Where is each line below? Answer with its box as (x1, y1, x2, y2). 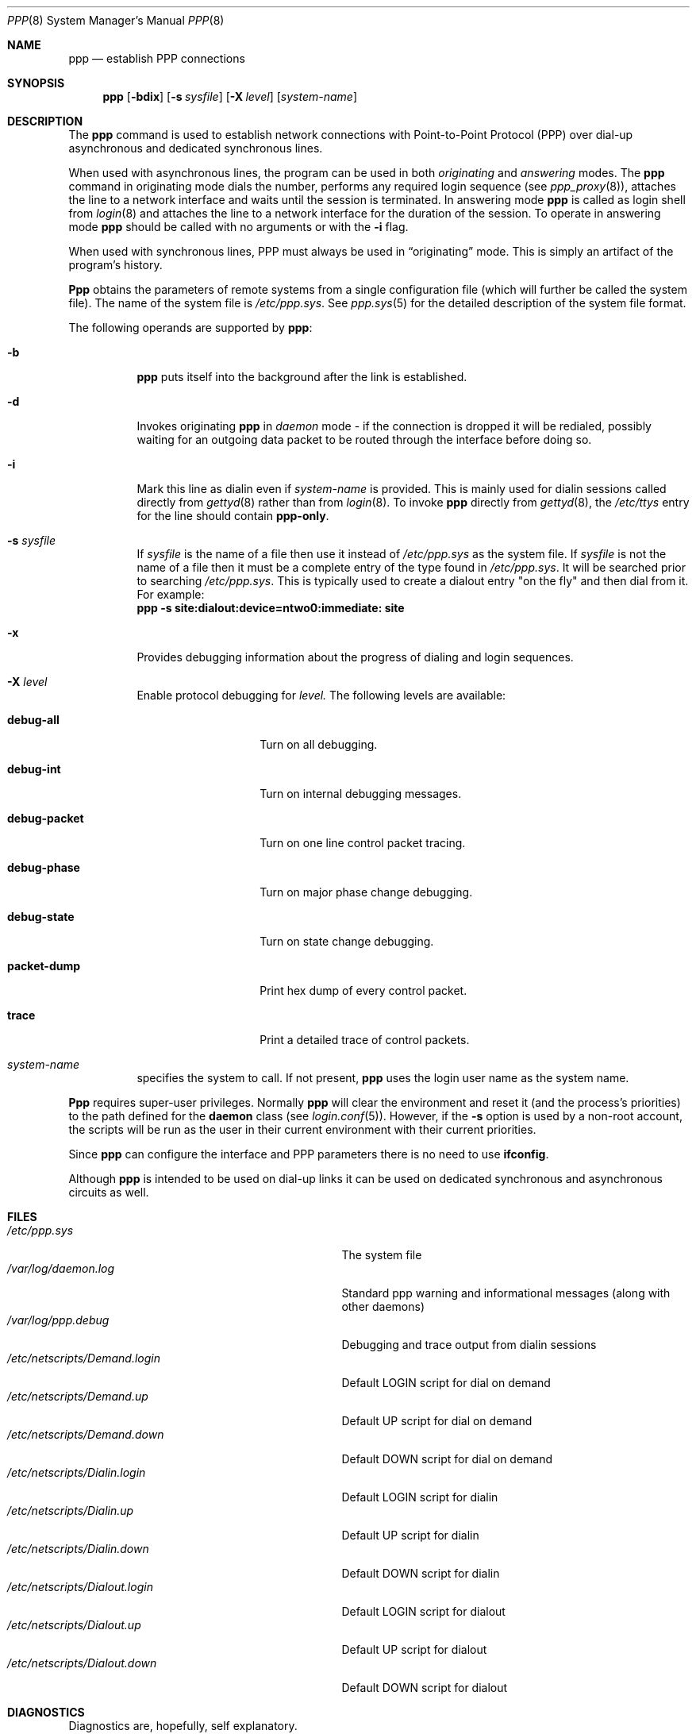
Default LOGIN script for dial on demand (341, 1376, 551, 1389)
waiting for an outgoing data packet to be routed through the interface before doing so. (137, 433, 592, 446)
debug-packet (7, 811, 84, 825)
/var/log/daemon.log (7, 1262, 115, 1275)
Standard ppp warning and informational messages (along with (341, 1286, 671, 1300)
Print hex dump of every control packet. (260, 984, 467, 997)
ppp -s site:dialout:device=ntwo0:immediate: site (137, 601, 405, 615)
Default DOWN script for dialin (341, 1566, 500, 1580)
